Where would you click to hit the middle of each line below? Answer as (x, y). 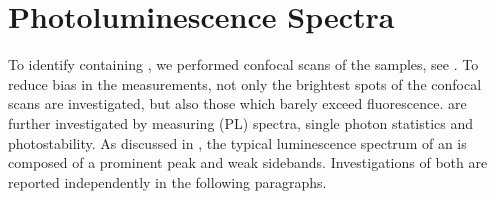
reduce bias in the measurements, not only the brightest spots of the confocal (245, 83)
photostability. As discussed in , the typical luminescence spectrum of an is (237, 142)
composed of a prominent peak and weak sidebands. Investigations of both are (248, 162)
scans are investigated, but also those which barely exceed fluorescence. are (237, 103)
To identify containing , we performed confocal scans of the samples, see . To (243, 64)
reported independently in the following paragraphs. (167, 181)
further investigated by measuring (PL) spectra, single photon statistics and (241, 122)
